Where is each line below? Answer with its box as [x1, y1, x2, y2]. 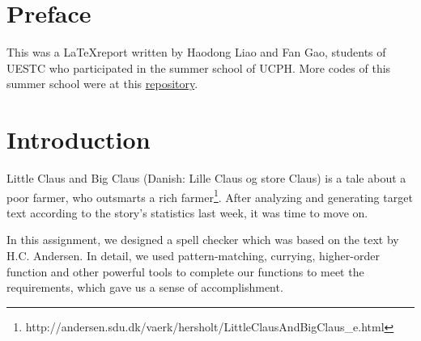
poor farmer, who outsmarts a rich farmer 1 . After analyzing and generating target [6, 186, 413, 205]
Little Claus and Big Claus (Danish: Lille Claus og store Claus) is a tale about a [6, 170, 406, 187]
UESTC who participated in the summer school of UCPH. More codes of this [6, 59, 391, 76]
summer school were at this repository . [6, 75, 198, 92]
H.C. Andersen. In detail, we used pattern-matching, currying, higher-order [6, 247, 380, 264]
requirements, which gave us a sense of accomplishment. [6, 279, 283, 296]
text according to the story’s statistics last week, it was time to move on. [6, 204, 368, 221]
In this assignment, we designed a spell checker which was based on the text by [6, 231, 399, 248]
